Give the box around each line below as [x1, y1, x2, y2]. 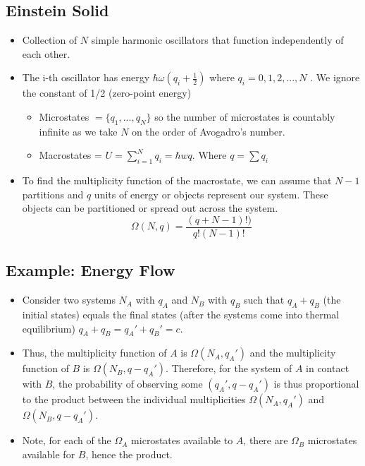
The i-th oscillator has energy [22, 70, 150, 85]
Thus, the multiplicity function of [22, 345, 167, 360]
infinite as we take [39, 124, 118, 138]
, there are [243, 433, 288, 448]
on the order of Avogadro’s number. [132, 124, 285, 138]
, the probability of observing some [52, 376, 203, 391]
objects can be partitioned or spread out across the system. [22, 201, 278, 215]
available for [22, 447, 75, 461]
